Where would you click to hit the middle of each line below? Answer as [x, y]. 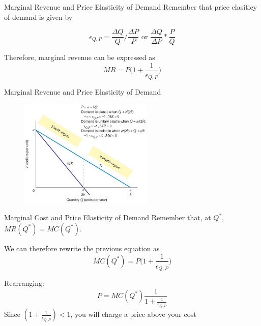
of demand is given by [38, 17]
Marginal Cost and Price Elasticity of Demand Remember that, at [108, 217]
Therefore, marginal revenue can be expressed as [80, 57]
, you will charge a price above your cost [133, 314]
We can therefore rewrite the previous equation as [82, 248]
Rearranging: [24, 283]
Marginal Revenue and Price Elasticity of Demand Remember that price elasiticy [131, 7]
